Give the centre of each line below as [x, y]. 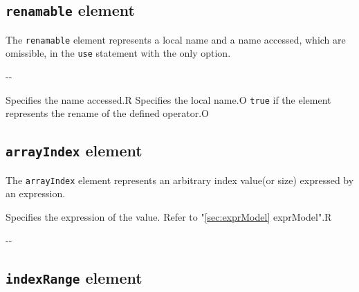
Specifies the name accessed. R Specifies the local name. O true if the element [168, 99]
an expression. [36, 193]
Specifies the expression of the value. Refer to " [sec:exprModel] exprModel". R [169, 216]
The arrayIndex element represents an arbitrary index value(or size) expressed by [180, 180]
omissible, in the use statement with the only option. [118, 53]
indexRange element [74, 277]
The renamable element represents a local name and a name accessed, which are [176, 39]
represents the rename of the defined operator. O [107, 113]
